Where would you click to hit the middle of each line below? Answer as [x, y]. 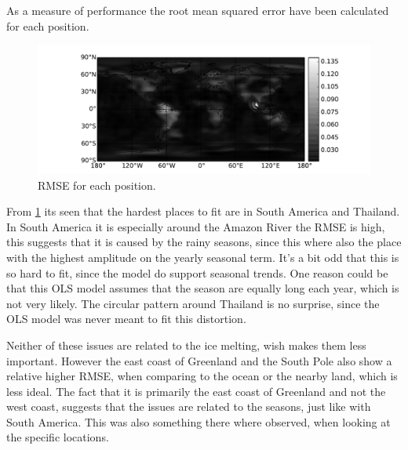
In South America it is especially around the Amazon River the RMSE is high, [196, 226]
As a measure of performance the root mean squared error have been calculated [198, 10]
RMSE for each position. [97, 185]
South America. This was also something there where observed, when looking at [199, 421]
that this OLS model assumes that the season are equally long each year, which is [203, 288]
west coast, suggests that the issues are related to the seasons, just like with [189, 406]
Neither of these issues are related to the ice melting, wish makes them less [186, 345]
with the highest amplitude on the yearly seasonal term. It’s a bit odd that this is [203, 257]
